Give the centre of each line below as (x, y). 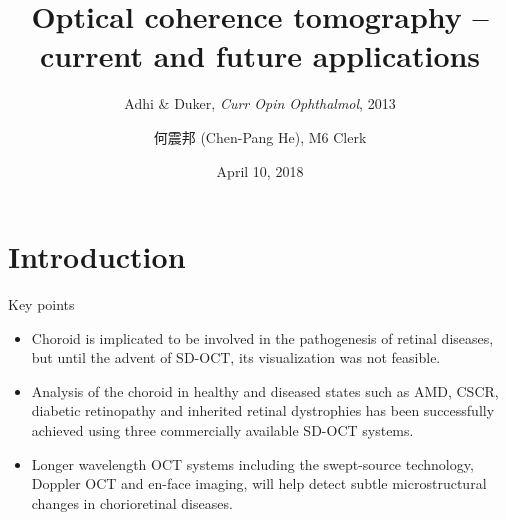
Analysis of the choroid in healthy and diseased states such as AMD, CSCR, (265, 390)
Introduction (97, 256)
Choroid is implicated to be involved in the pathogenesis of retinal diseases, (262, 337)
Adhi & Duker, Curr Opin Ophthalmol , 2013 (260, 103)
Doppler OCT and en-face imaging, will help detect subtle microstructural (259, 483)
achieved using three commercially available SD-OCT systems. (222, 430)
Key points (41, 304)
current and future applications (260, 55)
